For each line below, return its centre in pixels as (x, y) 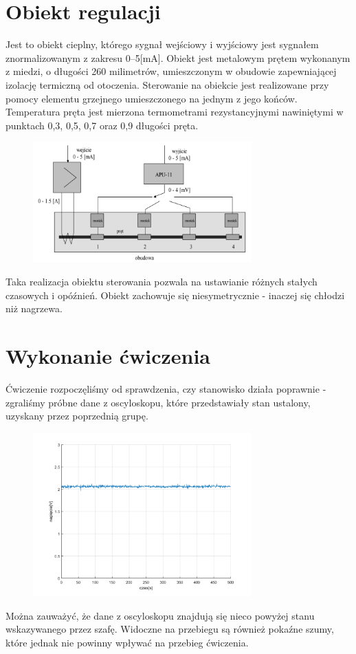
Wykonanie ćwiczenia (108, 356)
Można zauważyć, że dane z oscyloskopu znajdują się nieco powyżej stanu (160, 615)
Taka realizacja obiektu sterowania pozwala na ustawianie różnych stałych (162, 282)
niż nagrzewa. (34, 308)
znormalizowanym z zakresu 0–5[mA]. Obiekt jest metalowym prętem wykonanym (178, 57)
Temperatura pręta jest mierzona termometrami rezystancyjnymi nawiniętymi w (175, 112)
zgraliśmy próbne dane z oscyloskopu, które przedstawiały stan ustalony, (158, 402)
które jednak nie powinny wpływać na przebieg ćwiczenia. (127, 643)
